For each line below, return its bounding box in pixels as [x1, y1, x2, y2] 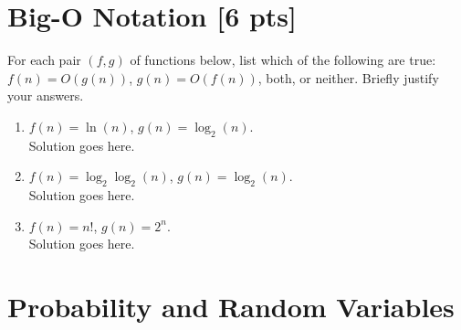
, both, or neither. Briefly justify [257, 68, 439, 87]
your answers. [7, 86, 84, 105]
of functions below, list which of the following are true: [130, 50, 436, 69]
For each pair [7, 50, 81, 69]
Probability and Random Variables [7, 288, 455, 325]
